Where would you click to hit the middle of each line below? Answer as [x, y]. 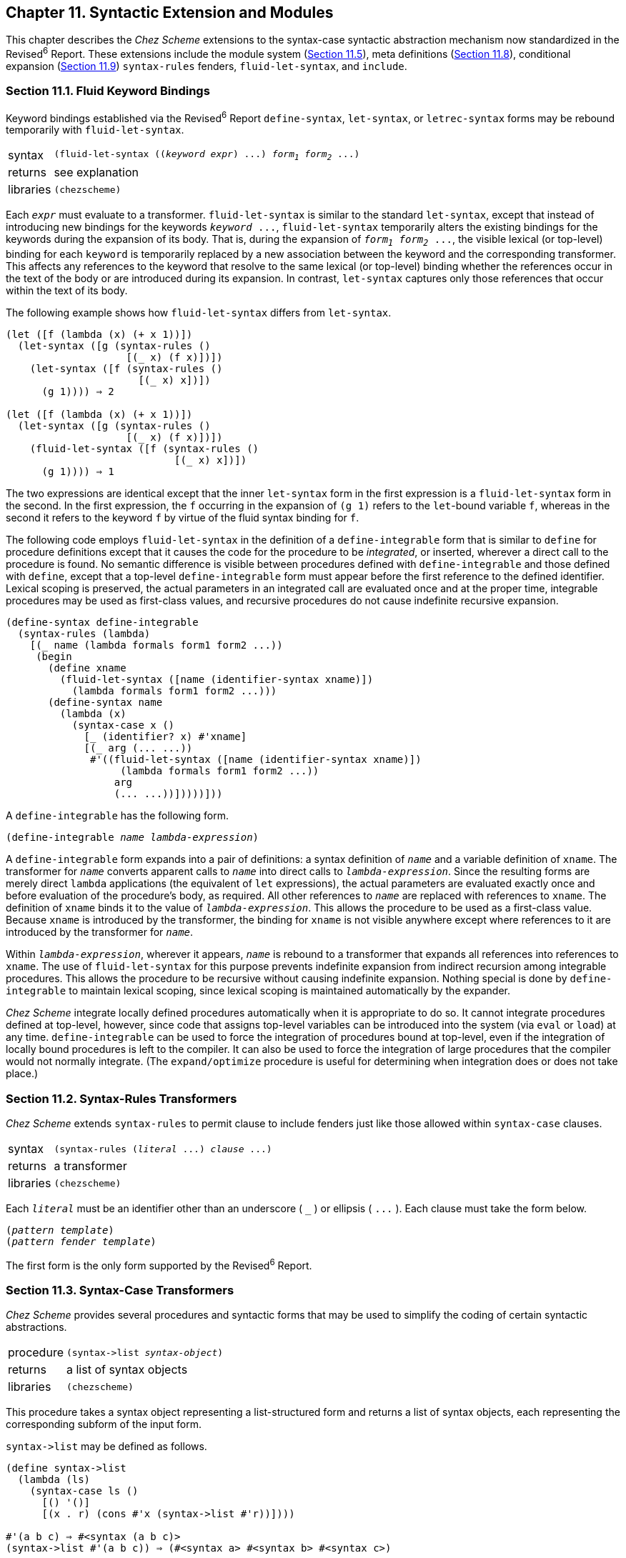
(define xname [87, 668]
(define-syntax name [105, 703]
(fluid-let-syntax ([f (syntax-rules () [144, 449]
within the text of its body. [67, 291]
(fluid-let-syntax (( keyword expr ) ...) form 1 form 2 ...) [207, 155]
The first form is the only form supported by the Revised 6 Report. [159, 1264]
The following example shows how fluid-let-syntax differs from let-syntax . [199, 313]
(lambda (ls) [54, 1480]
